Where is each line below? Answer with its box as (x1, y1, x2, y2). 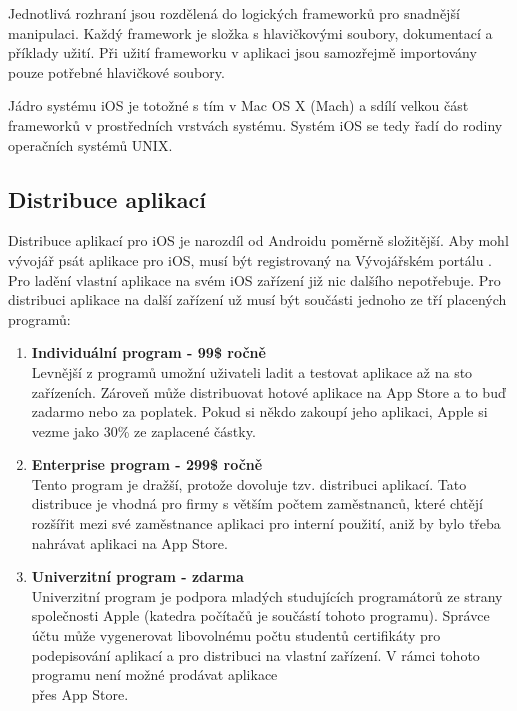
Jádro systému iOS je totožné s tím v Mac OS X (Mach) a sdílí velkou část (8, 95, 469, 116)
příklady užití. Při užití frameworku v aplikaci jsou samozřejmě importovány (8, 42, 477, 63)
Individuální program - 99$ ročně (31, 342, 266, 363)
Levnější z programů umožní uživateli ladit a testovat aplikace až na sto (31, 361, 473, 382)
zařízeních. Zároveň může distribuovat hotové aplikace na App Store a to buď (31, 381, 506, 402)
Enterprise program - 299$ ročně (31, 454, 263, 475)
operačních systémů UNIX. (8, 134, 173, 155)
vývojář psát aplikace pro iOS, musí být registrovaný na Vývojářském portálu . (8, 249, 492, 270)
